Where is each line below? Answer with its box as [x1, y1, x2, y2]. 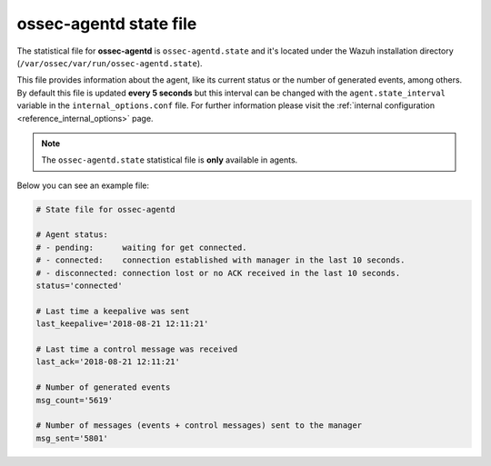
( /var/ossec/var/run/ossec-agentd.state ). [16, 57, 204, 68]
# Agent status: [35, 230, 109, 240]
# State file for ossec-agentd [35, 204, 176, 214]
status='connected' [35, 281, 123, 291]
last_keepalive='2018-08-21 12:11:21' [35, 319, 209, 329]
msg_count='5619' [35, 395, 114, 405]
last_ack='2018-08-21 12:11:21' [35, 357, 181, 367]
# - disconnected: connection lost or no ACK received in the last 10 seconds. [35, 268, 401, 278]
